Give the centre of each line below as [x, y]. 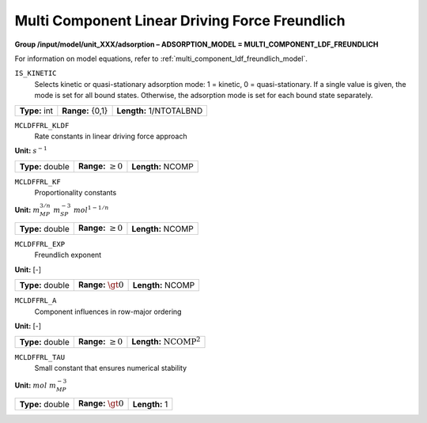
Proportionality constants [76, 193]
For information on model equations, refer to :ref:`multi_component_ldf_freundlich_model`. [161, 59]
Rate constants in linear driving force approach [111, 136]
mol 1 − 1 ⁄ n [91, 209]
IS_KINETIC [36, 74]
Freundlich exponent [68, 255]
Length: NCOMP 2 [166, 341]
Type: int [36, 111]
